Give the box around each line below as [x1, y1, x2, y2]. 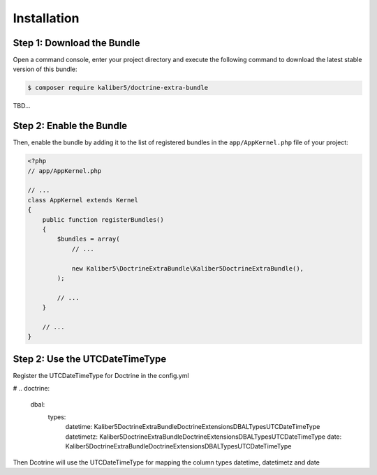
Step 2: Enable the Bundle [13, 120, 128, 132]
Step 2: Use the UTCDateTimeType [13, 353, 167, 365]
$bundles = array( [57, 235, 120, 243]
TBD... [13, 102, 31, 110]
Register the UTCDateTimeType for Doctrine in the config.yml [13, 371, 189, 379]
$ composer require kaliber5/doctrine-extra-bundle [27, 84, 209, 92]
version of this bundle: [13, 65, 77, 73]
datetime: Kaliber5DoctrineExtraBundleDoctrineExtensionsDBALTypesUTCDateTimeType [65, 423, 320, 431]
